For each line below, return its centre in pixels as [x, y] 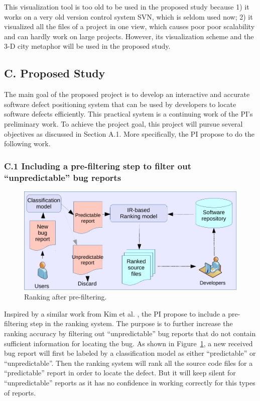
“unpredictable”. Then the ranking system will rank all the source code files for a [128, 363]
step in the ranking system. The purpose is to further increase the [132, 323]
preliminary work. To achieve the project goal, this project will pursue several [123, 123]
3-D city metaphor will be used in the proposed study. [87, 46]
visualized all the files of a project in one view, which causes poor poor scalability [129, 26]
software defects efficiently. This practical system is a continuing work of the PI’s [128, 114]
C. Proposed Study [55, 73]
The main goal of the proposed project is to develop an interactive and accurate [127, 94]
